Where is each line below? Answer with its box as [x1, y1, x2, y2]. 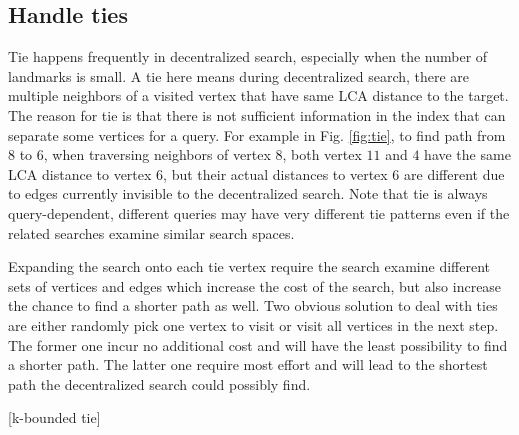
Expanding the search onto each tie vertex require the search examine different [8, 256, 490, 277]
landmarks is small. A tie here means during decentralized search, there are [8, 65, 470, 86]
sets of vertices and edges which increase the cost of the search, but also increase [8, 275, 502, 296]
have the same [424, 144, 511, 165]
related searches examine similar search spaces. [8, 222, 295, 243]
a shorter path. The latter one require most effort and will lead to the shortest [8, 354, 488, 375]
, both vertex [282, 144, 362, 165]
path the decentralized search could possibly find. [8, 373, 311, 394]
